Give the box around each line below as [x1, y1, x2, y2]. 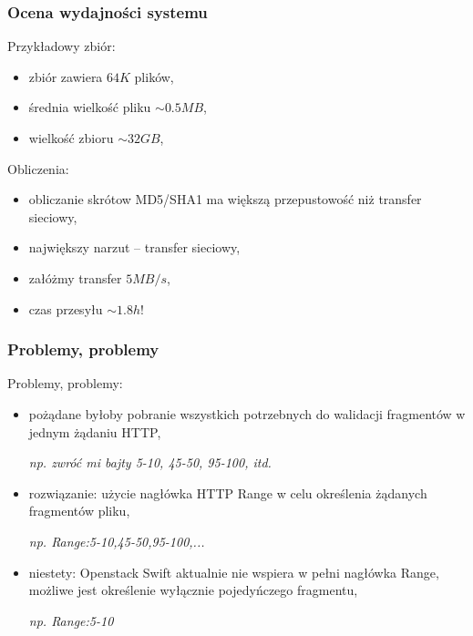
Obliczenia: [7, 159, 69, 178]
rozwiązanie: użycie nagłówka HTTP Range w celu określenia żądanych [28, 483, 427, 502]
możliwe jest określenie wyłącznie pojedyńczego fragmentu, [28, 580, 358, 600]
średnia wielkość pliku [28, 97, 151, 117]
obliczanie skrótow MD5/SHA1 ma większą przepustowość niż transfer [28, 190, 422, 209]
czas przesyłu [28, 299, 103, 318]
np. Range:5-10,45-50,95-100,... [28, 531, 205, 550]
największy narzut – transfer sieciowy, [28, 238, 241, 257]
